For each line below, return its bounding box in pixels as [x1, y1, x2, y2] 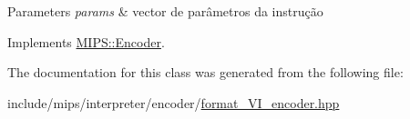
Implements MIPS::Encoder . [7, 32, 165, 51]
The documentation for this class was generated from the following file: [7, 63, 404, 82]
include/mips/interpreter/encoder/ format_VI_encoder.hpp [7, 93, 340, 112]
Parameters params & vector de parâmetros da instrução [7, 2, 323, 20]
